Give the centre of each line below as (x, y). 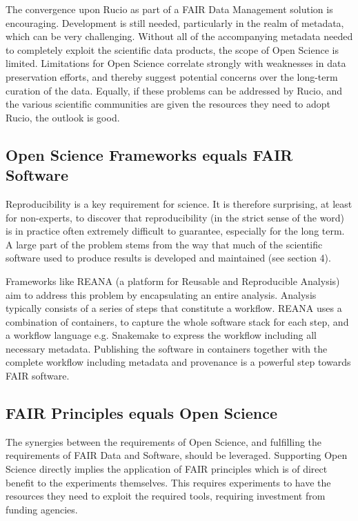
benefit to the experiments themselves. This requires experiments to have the (168, 482)
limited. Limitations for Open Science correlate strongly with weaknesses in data (176, 63)
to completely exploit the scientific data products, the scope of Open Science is (172, 49)
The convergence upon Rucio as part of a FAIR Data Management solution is (169, 9)
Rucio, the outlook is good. (63, 117)
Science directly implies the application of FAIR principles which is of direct (167, 469)
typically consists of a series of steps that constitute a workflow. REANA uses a (174, 308)
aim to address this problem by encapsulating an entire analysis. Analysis (161, 294)
